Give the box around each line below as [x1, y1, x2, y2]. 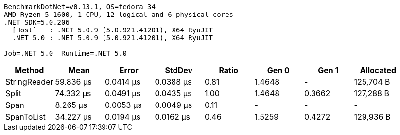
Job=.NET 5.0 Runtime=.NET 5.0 [4, 49, 127, 57]
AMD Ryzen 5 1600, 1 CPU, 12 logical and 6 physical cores [4, 11, 234, 18]
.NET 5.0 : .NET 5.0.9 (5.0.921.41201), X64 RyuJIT [12, 34, 213, 42]
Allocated [360, 65, 397, 75]
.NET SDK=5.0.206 [4, 18, 70, 26]
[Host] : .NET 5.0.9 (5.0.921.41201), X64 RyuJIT [12, 26, 213, 34]
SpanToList [5, 112, 46, 121]
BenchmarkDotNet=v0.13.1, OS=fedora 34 [4, 3, 156, 11]
